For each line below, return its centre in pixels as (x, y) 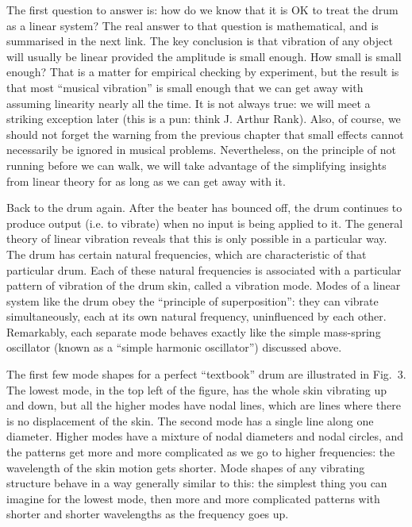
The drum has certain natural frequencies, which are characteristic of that (187, 254)
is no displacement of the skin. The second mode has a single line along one (190, 420)
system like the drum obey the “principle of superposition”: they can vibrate (193, 300)
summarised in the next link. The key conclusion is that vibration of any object (200, 41)
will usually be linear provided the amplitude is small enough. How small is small (204, 56)
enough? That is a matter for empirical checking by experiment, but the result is (203, 72)
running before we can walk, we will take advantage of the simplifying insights (196, 165)
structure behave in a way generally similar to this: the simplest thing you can (197, 483)
